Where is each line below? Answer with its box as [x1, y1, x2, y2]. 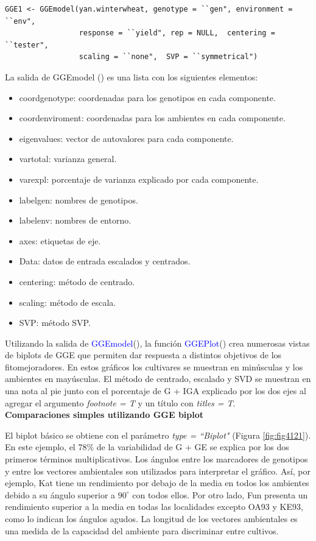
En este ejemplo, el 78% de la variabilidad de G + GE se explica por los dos [5, 440, 289, 453]
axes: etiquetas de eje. [19, 234, 101, 247]
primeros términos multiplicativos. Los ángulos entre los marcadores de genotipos [5, 453, 308, 465]
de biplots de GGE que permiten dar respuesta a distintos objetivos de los [5, 348, 282, 361]
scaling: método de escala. [19, 295, 116, 308]
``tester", [5, 40, 49, 49]
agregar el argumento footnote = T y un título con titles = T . [5, 396, 236, 409]
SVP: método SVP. [19, 316, 91, 329]
